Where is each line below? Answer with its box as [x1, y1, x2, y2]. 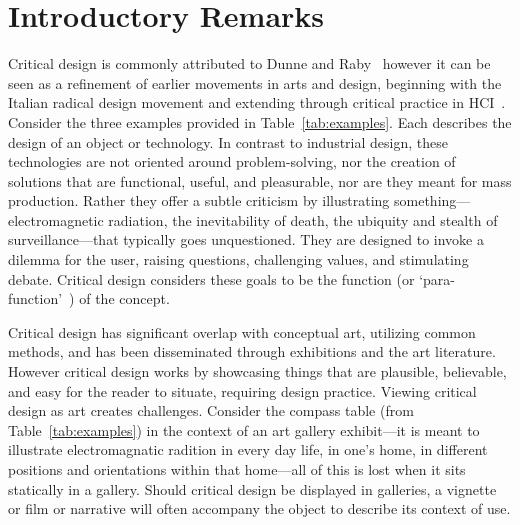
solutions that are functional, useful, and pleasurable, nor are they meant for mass [8, 170, 512, 191]
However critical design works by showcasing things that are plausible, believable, [8, 361, 507, 382]
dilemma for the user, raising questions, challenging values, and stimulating [8, 249, 469, 270]
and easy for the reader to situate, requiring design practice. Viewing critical [8, 380, 477, 401]
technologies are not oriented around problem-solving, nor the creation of [8, 151, 456, 172]
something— [394, 190, 471, 211]
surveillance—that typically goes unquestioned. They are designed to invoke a [8, 229, 484, 250]
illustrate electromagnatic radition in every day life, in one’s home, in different [8, 439, 488, 460]
